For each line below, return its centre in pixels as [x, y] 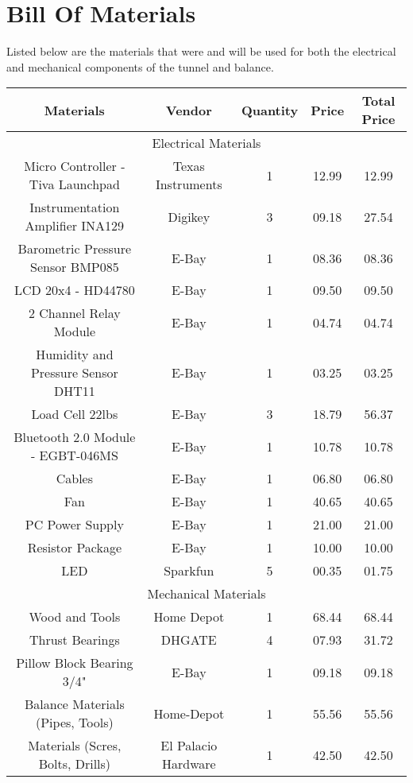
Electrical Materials [206, 143]
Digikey [189, 216]
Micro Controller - [75, 166]
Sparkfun [189, 571]
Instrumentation [75, 207]
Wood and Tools [75, 617]
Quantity [270, 110]
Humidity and [75, 355]
